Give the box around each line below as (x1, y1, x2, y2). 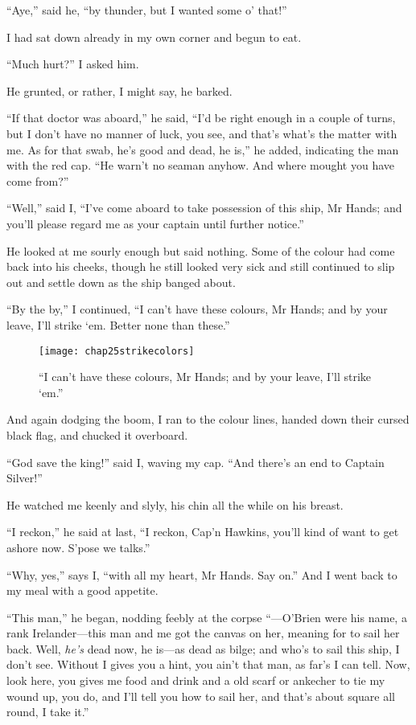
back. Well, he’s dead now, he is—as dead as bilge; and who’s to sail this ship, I (6, 640, 400, 657)
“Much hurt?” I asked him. (6, 55, 139, 72)
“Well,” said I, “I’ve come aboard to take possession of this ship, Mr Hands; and (6, 199, 402, 216)
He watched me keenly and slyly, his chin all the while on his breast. (6, 496, 344, 513)
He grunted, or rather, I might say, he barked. (6, 82, 233, 99)
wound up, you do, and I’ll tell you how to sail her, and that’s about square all (6, 687, 395, 704)
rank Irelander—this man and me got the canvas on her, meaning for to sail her (6, 625, 400, 641)
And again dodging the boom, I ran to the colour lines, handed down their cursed (6, 411, 410, 428)
